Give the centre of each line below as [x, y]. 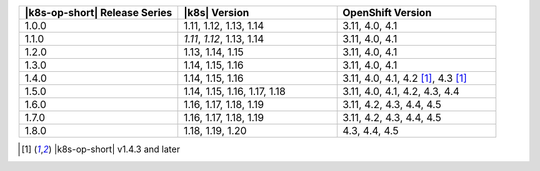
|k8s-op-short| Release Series [98, 12]
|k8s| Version [216, 12]
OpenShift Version [387, 12]
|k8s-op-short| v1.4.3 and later [116, 149]
